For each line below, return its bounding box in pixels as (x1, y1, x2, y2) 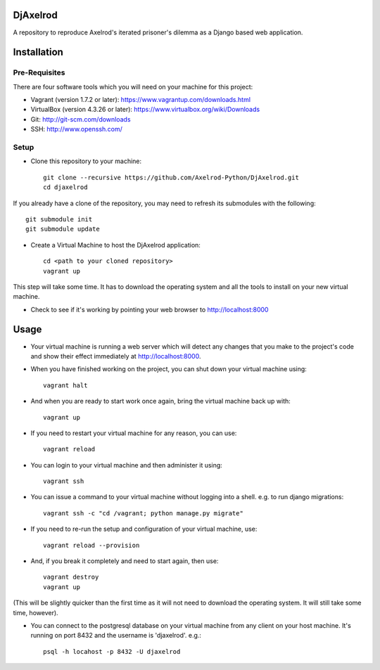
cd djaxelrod (43, 183, 88, 191)
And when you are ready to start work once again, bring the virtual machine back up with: (30, 397, 291, 406)
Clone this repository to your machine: (30, 157, 142, 165)
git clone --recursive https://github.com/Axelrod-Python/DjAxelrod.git (43, 173, 299, 181)
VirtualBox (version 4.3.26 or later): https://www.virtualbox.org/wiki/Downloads (30, 105, 260, 114)
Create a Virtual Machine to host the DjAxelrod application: (30, 240, 201, 249)
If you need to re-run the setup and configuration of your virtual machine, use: (30, 524, 258, 534)
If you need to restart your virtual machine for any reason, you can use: (30, 429, 237, 437)
